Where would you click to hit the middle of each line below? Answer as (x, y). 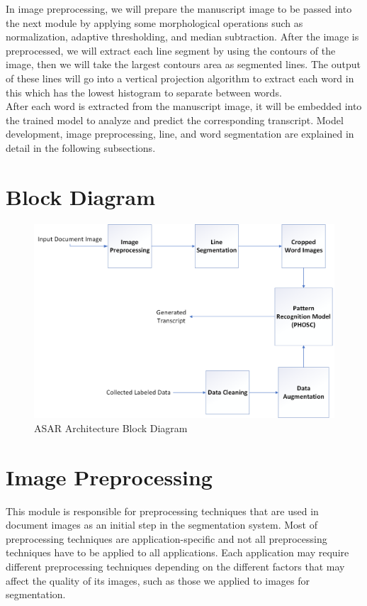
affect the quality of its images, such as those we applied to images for (158, 580)
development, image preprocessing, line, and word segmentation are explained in (180, 134)
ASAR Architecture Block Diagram (111, 428)
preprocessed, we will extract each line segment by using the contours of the (171, 50)
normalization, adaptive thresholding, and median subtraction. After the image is (182, 37)
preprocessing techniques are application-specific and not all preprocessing (166, 538)
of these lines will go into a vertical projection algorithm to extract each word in (180, 78)
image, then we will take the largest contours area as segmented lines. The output (183, 64)
